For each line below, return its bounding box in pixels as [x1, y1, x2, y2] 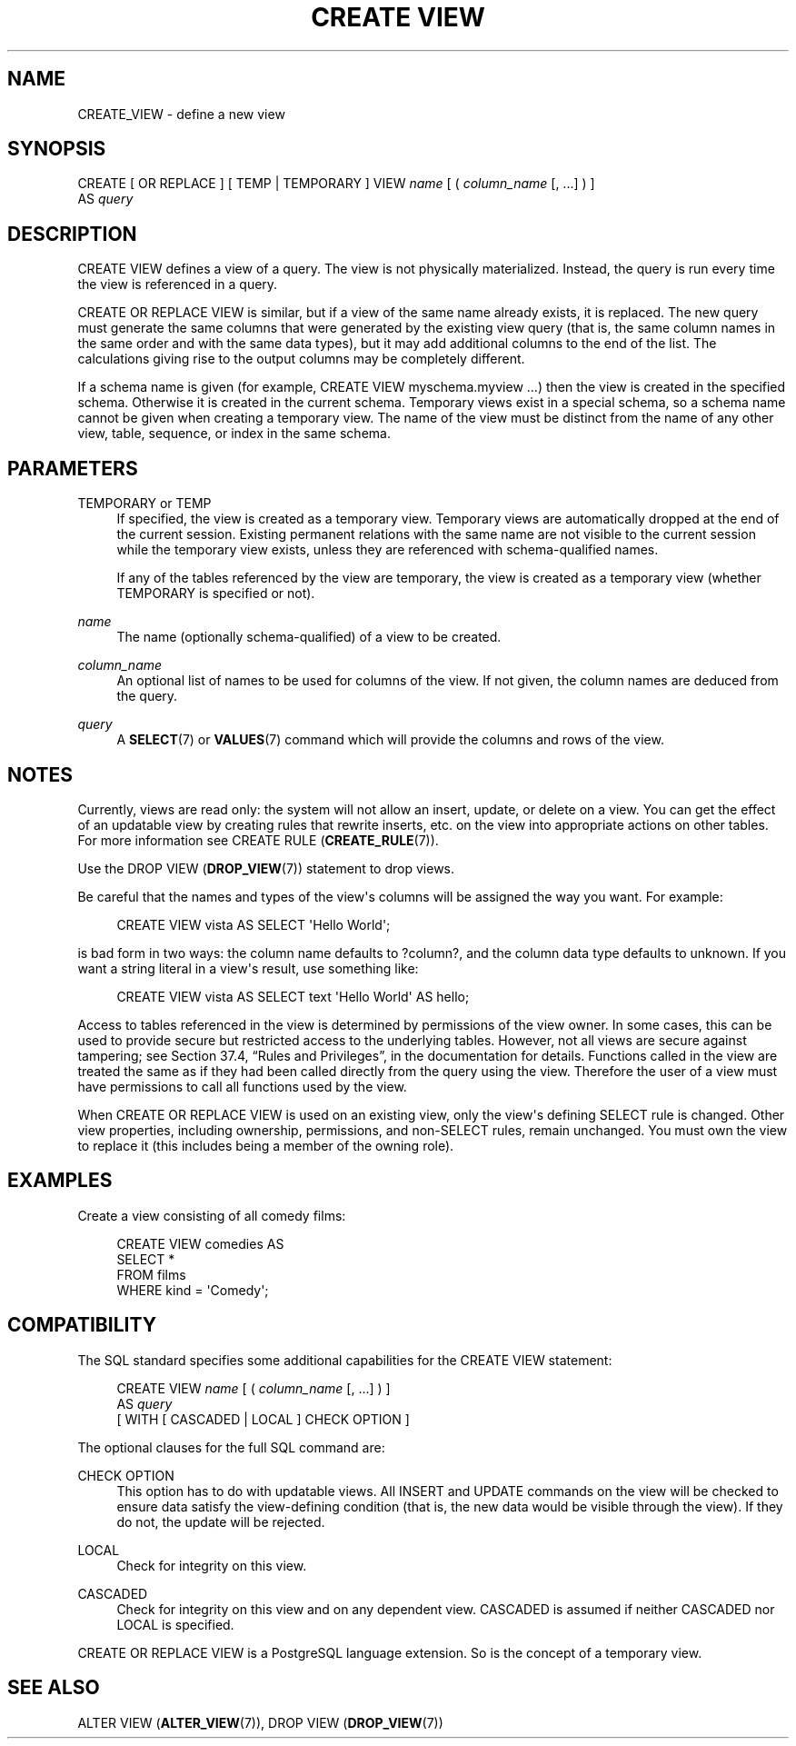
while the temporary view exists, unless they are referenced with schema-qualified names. [116, 542, 659, 558]
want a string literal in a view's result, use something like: [77, 960, 419, 976]
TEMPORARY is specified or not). [116, 585, 315, 602]
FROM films [116, 1266, 186, 1282]
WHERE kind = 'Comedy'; [116, 1282, 269, 1298]
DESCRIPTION [7, 222, 137, 245]
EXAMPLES [7, 1169, 113, 1192]
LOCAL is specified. [116, 1616, 234, 1632]
